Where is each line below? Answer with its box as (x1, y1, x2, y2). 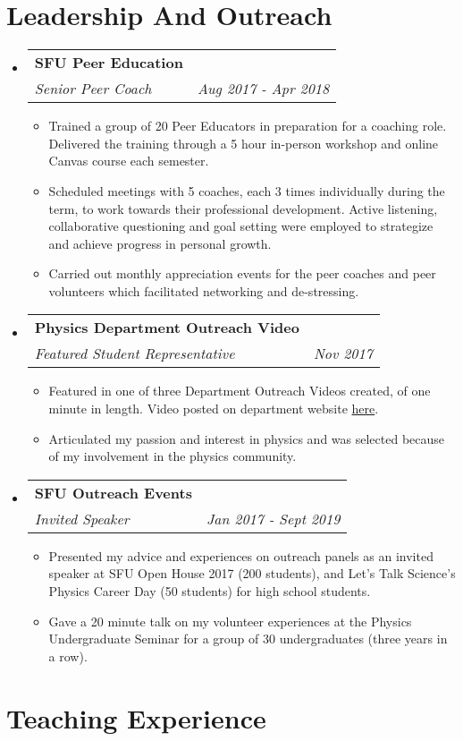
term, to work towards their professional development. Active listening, (48, 199, 438, 217)
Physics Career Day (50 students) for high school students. (48, 582, 371, 600)
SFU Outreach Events (34, 481, 192, 503)
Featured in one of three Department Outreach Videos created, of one (48, 381, 431, 400)
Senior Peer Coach (34, 78, 152, 99)
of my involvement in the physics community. (48, 447, 297, 465)
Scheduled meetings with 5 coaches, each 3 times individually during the (48, 181, 445, 200)
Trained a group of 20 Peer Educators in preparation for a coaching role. (48, 116, 447, 135)
